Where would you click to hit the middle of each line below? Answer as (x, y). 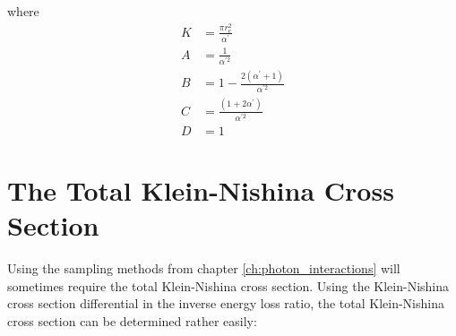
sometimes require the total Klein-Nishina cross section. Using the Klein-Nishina (228, 285)
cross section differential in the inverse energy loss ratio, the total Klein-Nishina (226, 303)
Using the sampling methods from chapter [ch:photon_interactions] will (204, 268)
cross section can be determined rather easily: (132, 320)
